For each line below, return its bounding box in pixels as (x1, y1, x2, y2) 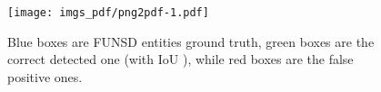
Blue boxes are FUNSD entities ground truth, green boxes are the (7, 32, 375, 51)
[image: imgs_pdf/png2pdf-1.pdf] (7, 6, 209, 19)
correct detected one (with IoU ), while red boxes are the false (7, 50, 354, 69)
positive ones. (7, 67, 83, 86)
